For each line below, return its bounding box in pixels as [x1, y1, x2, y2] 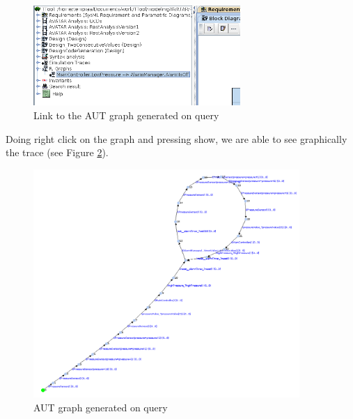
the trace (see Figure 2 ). [6, 145, 109, 160]
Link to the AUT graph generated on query [33, 107, 219, 122]
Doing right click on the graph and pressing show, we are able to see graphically [6, 131, 347, 146]
